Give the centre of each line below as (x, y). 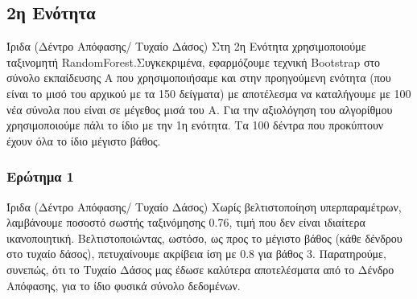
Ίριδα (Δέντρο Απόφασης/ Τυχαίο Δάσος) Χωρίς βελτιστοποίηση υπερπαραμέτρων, (204, 206)
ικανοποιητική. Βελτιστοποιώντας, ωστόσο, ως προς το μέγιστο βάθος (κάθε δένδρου (204, 238)
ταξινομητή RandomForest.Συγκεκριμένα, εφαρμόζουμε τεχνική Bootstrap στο (194, 61)
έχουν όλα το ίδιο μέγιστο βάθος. (84, 140)
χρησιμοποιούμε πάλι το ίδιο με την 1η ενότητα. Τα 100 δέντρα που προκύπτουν (195, 125)
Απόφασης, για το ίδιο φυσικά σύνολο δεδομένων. (124, 285)
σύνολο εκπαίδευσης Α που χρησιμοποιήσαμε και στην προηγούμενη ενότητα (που (199, 78)
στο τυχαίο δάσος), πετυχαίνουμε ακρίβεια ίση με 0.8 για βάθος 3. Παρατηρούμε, (196, 254)
